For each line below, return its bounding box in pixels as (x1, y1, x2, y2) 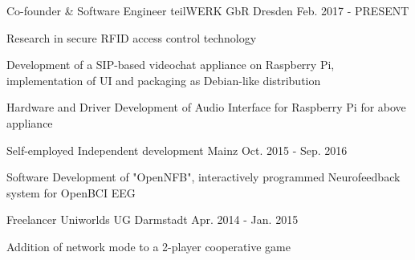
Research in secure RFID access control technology (6, 29, 257, 46)
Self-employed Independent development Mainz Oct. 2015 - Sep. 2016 (6, 141, 348, 158)
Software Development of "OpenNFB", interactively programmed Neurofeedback (6, 169, 401, 185)
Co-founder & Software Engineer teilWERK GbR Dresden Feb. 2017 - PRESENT (6, 2, 409, 18)
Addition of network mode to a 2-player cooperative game (6, 238, 291, 254)
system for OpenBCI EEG (6, 184, 136, 201)
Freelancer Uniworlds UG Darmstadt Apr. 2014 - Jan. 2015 (6, 211, 299, 228)
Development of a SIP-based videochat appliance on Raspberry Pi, (6, 56, 335, 73)
